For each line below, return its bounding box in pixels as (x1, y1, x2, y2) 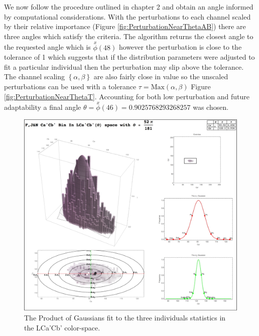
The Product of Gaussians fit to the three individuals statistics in (24, 312, 226, 322)
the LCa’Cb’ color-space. (24, 322, 100, 332)
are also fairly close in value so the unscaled (93, 71, 228, 82)
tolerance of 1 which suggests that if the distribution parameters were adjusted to (4, 52, 255, 62)
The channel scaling (4, 71, 65, 82)
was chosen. (193, 102, 229, 112)
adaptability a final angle (4, 102, 81, 112)
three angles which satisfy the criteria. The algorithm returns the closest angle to (4, 31, 253, 41)
